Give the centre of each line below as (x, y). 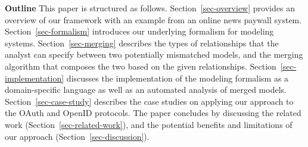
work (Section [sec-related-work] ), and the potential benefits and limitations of (149, 124)
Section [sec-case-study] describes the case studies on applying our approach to (149, 101)
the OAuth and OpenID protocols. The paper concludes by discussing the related (153, 113)
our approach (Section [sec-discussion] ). (77, 136)
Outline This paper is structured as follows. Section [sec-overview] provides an (150, 8)
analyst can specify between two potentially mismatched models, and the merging (154, 54)
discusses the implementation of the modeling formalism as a (178, 78)
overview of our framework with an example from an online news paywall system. (153, 19)
